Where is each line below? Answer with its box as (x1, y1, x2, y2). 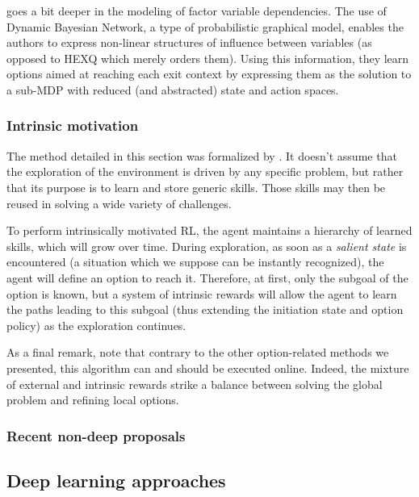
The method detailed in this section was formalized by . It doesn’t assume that (6, 147, 397, 164)
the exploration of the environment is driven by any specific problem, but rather (6, 163, 404, 180)
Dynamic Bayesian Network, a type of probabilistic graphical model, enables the (6, 18, 404, 35)
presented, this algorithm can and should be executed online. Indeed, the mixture (6, 359, 409, 376)
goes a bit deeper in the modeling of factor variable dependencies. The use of (6, 2, 387, 19)
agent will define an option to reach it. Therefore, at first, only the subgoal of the (6, 269, 409, 286)
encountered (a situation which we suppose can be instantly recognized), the (6, 253, 384, 270)
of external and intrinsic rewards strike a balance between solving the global (6, 375, 383, 392)
